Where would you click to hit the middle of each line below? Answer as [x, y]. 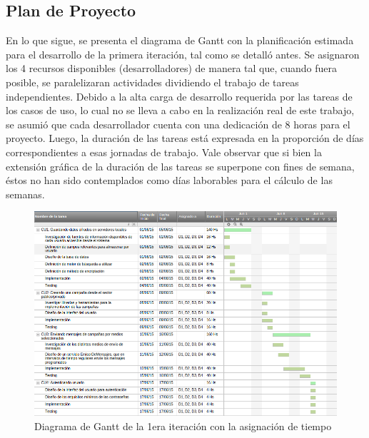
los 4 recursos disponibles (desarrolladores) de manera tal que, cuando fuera [171, 68]
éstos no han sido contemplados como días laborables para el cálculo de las [169, 180]
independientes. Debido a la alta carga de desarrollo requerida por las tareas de [179, 96]
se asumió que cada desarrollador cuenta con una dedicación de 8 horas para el [178, 124]
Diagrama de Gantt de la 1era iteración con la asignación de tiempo [183, 426]
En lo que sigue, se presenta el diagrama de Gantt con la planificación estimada [180, 40]
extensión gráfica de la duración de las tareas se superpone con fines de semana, [180, 166]
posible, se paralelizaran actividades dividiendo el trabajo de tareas [152, 82]
